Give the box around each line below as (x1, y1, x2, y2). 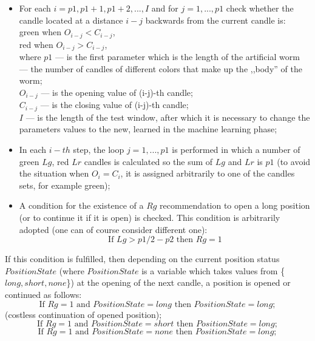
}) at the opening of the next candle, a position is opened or (66, 276, 291, 289)
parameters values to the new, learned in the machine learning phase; (19, 123, 277, 135)
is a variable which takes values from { (141, 264, 285, 277)
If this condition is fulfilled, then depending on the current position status (5, 252, 280, 265)
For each (19, 2, 51, 14)
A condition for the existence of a (19, 199, 144, 212)
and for (151, 2, 178, 14)
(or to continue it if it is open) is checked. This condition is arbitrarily (19, 211, 280, 223)
